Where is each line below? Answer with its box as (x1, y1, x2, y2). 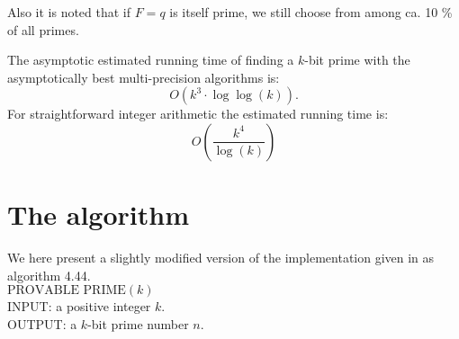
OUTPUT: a (7, 314, 77, 333)
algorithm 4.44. (7, 265, 91, 284)
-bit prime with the (304, 50, 410, 69)
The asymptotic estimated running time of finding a (7, 50, 294, 69)
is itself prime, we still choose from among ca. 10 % (169, 3, 453, 21)
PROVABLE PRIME (7, 284, 126, 298)
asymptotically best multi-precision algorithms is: (7, 67, 280, 86)
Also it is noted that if (7, 3, 131, 21)
